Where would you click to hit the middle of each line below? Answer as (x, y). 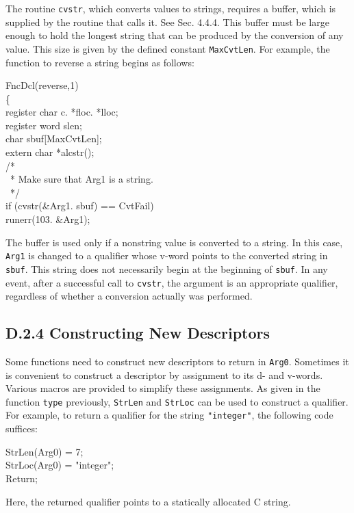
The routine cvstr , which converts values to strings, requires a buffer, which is (171, 8)
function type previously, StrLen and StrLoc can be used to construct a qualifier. (177, 401)
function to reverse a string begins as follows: (100, 62)
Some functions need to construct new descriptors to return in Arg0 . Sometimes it (177, 361)
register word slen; (44, 125)
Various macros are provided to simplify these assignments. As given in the (163, 388)
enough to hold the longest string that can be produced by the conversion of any (175, 35)
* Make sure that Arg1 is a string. (81, 179)
